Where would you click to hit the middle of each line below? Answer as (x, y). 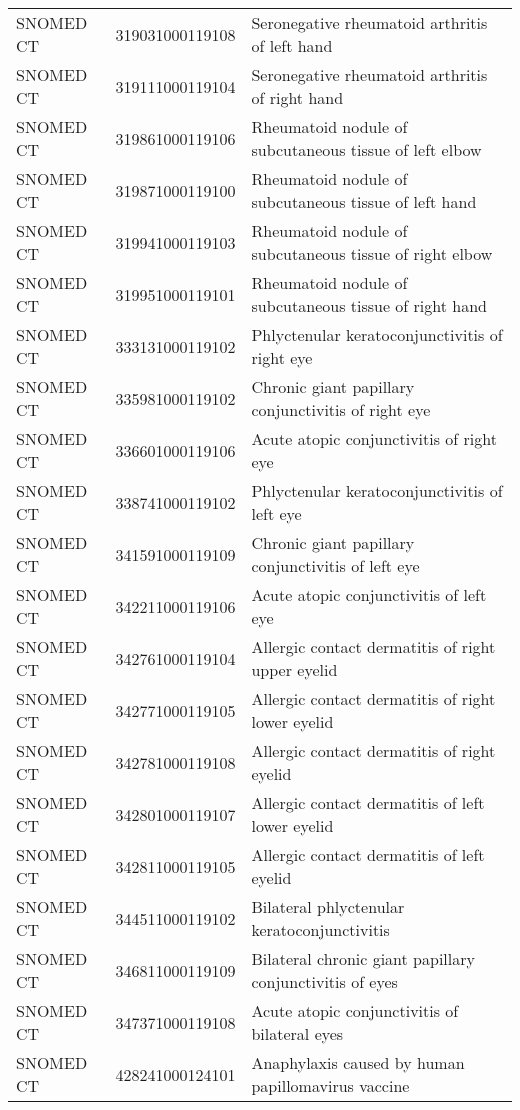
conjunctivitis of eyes (324, 981)
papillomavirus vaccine (330, 1085)
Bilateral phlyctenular (328, 906)
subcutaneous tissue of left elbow (366, 149)
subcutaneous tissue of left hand (364, 201)
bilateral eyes (297, 1033)
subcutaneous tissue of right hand (369, 305)
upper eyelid (294, 669)
